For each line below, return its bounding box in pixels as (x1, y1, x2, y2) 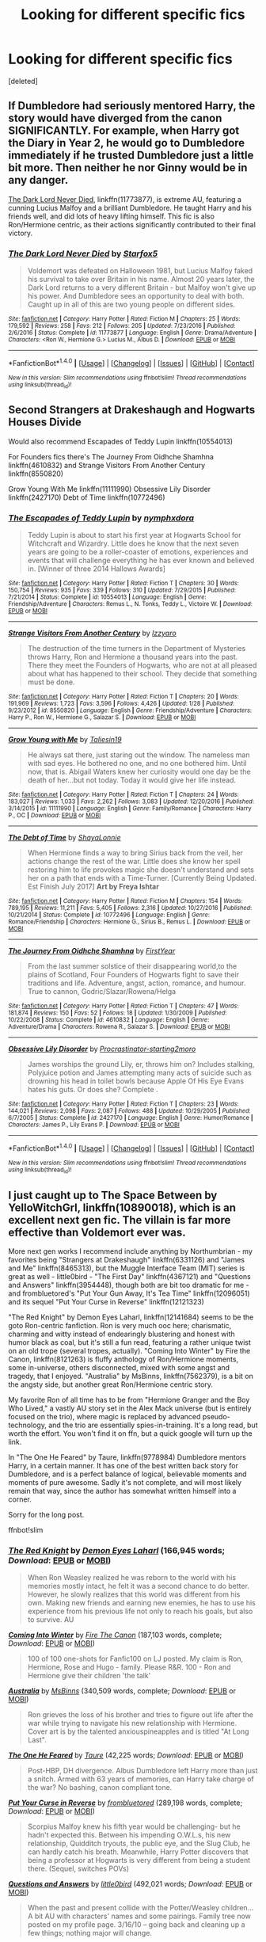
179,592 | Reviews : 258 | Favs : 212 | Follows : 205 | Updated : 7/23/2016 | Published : (8, 322, 236, 330)
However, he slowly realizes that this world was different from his (27, 1590, 241, 1599)
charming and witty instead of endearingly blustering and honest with (8, 1329, 235, 1338)
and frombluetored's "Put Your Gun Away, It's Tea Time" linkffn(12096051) (8, 1289, 251, 1298)
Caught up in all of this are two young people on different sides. (27, 299, 236, 310)
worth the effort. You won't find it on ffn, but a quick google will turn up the (8, 1428, 253, 1438)
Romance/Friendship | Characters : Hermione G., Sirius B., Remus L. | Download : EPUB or (8, 918, 251, 926)
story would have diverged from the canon (8, 112, 222, 125)
